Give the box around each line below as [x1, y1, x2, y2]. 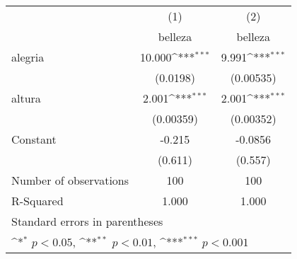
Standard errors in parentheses [11, 213, 163, 229]
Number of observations [11, 172, 129, 188]
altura [11, 90, 41, 106]
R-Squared [11, 192, 64, 209]
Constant [11, 131, 57, 147]
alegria [11, 49, 45, 65]
